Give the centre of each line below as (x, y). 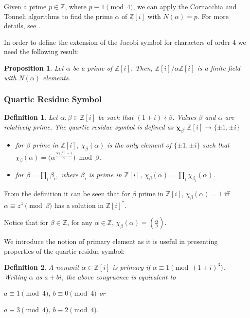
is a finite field (219, 67)
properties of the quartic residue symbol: (64, 251)
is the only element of (139, 144)
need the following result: (42, 51)
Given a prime (25, 6)
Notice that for (26, 222)
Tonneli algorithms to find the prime (58, 16)
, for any (80, 222)
